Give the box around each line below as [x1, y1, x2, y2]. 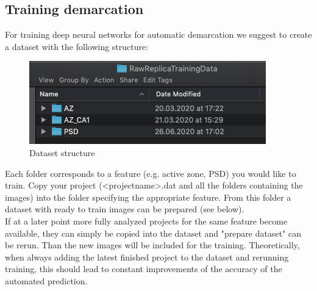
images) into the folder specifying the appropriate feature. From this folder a [5, 190, 291, 203]
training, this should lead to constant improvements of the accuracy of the [5, 262, 282, 275]
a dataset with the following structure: [5, 40, 149, 52]
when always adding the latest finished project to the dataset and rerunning [5, 250, 289, 263]
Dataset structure [29, 146, 95, 159]
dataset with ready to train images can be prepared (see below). [5, 203, 244, 215]
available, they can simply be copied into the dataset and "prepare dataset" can [5, 226, 301, 239]
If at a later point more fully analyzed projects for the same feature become [5, 214, 288, 227]
